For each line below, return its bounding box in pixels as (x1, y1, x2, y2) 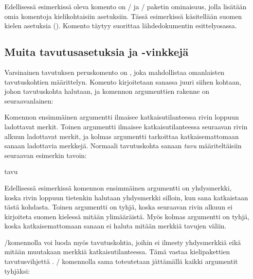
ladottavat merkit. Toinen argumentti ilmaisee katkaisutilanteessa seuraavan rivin (4, 121, 248, 131)
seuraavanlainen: (4, 95, 54, 105)
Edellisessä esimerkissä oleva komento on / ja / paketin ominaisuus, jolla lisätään (4, 1, 247, 11)
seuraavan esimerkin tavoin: (4, 150, 87, 160)
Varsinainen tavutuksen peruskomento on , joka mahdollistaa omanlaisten (4, 67, 225, 77)
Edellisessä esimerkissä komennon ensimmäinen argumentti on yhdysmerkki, (4, 182, 232, 192)
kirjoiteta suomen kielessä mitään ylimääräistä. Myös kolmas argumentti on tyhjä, (4, 211, 250, 221)
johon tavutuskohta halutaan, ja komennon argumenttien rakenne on (4, 86, 209, 96)
